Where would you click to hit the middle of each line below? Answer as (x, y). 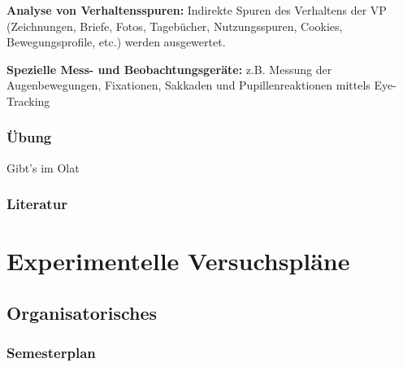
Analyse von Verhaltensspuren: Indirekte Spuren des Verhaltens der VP (197, 10)
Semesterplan (51, 353)
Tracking (28, 100)
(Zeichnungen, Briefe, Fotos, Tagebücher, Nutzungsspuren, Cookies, (175, 26)
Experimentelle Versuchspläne (178, 261)
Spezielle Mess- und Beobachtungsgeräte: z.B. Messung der (169, 69)
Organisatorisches (82, 312)
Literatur (37, 204)
